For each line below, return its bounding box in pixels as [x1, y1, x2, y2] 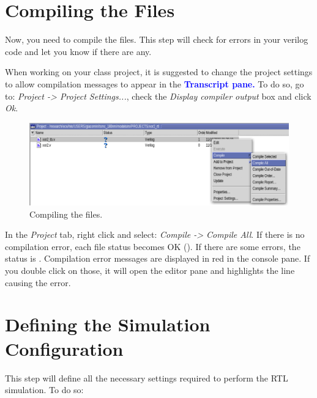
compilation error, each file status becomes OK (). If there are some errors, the [5, 240, 300, 252]
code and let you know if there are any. [5, 45, 152, 57]
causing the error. [5, 276, 71, 289]
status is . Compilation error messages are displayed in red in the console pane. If [5, 252, 310, 265]
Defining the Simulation [5, 312, 211, 337]
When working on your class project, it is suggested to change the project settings [5, 65, 313, 78]
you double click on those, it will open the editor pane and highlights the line [5, 264, 295, 277]
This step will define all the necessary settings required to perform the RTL [5, 371, 288, 384]
